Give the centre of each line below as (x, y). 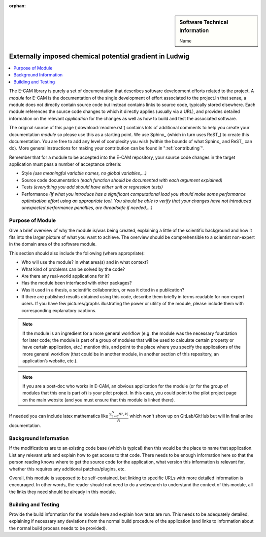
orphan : (17, 6)
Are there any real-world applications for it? (66, 276)
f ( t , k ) (123, 414)
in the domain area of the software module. (53, 244)
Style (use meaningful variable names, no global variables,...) (84, 173)
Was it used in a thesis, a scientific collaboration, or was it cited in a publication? (103, 290)
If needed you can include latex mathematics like (59, 416)
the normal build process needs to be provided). (58, 528)
